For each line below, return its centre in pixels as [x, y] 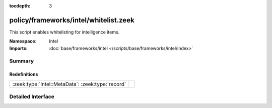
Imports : [18, 48]
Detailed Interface [32, 96]
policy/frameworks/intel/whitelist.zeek [72, 20]
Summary [22, 61]
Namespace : [23, 41]
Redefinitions [24, 74]
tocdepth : [20, 6]
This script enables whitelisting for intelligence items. [64, 32]
